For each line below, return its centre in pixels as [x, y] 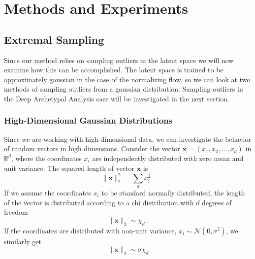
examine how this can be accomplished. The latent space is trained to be [114, 70]
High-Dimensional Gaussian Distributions [88, 120]
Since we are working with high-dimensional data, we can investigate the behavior [127, 139]
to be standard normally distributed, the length [173, 192]
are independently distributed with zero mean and [168, 158]
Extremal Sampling [54, 39]
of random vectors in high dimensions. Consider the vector [92, 148]
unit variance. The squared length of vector [69, 168]
